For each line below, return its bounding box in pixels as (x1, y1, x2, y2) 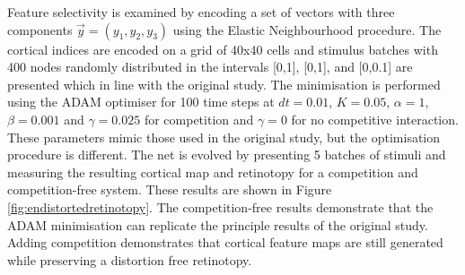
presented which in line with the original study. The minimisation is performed (7, 74, 441, 93)
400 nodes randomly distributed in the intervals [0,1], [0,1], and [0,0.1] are (7, 57, 413, 76)
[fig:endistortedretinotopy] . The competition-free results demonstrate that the (7, 197, 434, 216)
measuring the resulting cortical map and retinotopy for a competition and (7, 162, 418, 181)
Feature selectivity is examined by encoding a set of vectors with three (7, 3, 395, 21)
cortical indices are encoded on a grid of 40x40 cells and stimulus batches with (7, 39, 438, 58)
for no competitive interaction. (291, 109, 459, 128)
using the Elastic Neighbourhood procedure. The (172, 20, 442, 39)
